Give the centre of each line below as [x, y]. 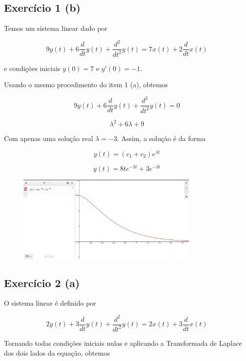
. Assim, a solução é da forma [161, 138]
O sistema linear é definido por [50, 303]
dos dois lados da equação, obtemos [57, 352]
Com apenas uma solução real [49, 138]
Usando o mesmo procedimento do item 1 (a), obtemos [86, 84]
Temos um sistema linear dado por [56, 28]
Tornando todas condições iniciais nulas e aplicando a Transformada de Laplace [123, 343]
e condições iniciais [32, 68]
